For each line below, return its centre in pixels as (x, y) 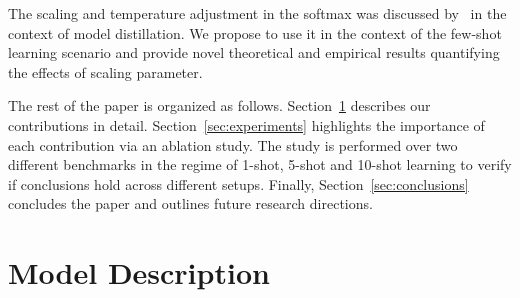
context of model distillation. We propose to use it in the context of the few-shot (255, 32)
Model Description (139, 272)
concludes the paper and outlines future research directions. (190, 203)
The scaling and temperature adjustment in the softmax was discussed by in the (257, 13)
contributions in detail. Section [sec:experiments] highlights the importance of (246, 124)
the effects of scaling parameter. (105, 71)
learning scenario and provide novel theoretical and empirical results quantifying (254, 52)
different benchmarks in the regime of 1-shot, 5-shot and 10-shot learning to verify (260, 164)
